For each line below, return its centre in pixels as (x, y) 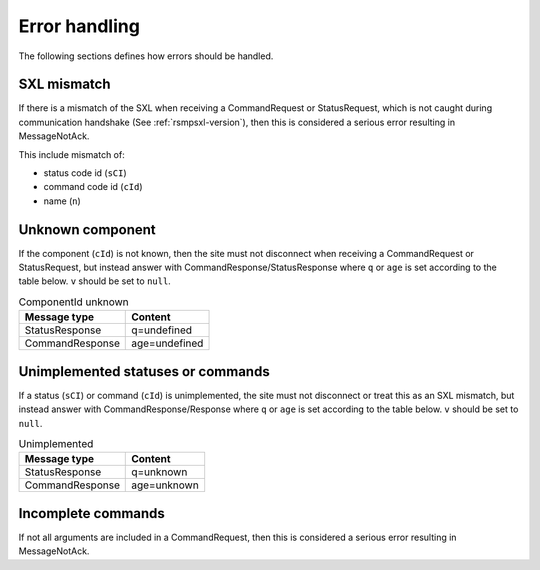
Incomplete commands (91, 513)
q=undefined (161, 330)
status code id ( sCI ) (85, 173)
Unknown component (87, 229)
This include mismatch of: (71, 154)
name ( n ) (62, 201)
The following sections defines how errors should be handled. (146, 56)
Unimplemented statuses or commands (144, 371)
